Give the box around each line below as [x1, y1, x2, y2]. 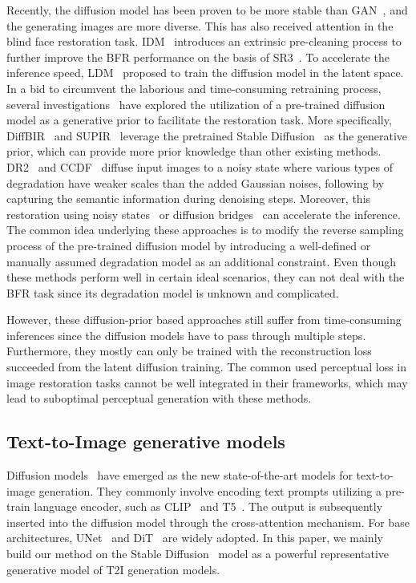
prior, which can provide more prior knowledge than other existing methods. [6, 143, 382, 160]
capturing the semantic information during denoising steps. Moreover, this [6, 190, 371, 207]
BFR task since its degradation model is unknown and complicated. [6, 284, 339, 301]
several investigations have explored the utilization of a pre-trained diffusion [6, 95, 386, 112]
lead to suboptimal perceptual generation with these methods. [6, 390, 312, 407]
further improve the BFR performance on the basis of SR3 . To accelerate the [6, 48, 390, 65]
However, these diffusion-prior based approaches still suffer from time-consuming [6, 311, 402, 328]
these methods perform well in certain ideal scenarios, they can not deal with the [6, 269, 405, 285]
